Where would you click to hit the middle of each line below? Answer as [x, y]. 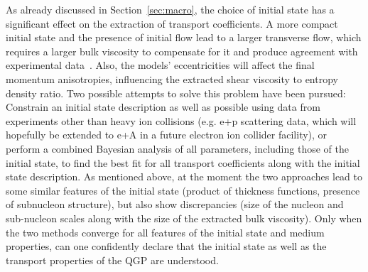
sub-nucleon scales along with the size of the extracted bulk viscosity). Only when [184, 218]
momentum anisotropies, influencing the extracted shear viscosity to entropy [172, 78]
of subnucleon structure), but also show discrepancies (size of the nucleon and [175, 204]
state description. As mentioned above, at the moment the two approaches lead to [184, 176]
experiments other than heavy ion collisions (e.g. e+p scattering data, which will [181, 120]
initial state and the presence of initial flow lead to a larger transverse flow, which [184, 37]
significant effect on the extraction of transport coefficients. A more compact [172, 23]
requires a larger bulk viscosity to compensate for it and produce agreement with [182, 51]
